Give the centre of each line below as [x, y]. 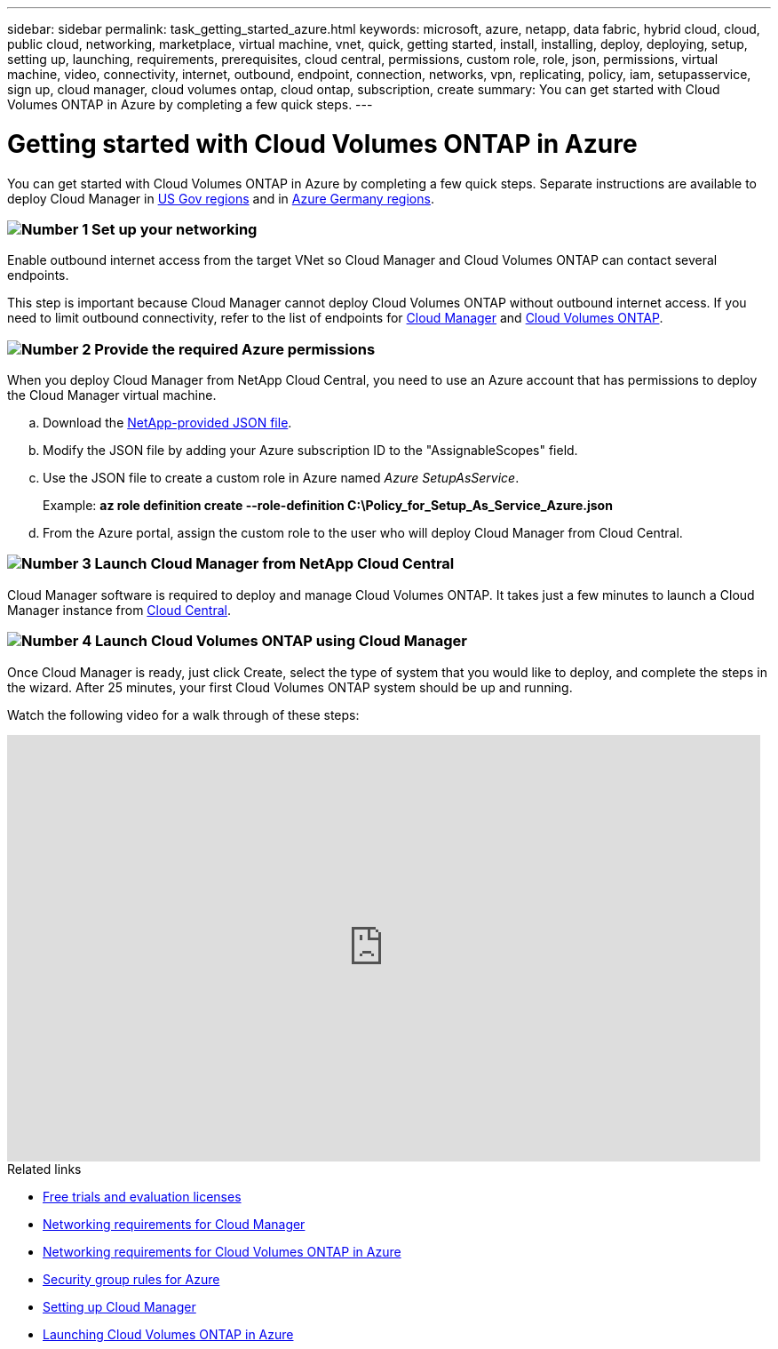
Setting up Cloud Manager [119, 1306]
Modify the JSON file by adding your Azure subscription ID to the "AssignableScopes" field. [310, 450]
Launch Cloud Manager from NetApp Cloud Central [274, 564]
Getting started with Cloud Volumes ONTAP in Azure [322, 144]
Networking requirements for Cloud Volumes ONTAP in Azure [222, 1251]
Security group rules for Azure [131, 1279]
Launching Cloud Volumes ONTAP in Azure [168, 1334]
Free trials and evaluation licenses [142, 1196]
